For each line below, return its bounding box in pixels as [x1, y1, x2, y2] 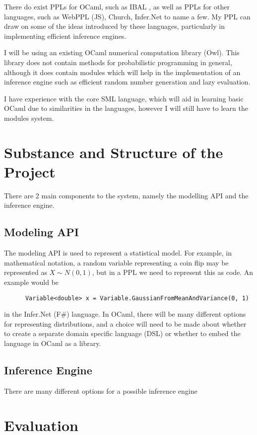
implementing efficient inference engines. [4, 30, 127, 41]
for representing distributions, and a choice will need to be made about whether [4, 318, 247, 329]
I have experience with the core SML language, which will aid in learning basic [4, 93, 244, 103]
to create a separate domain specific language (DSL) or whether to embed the [4, 328, 241, 339]
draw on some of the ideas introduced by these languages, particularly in [4, 21, 225, 31]
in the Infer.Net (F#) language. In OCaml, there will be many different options [4, 309, 246, 319]
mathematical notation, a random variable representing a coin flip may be [4, 257, 229, 267]
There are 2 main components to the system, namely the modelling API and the [4, 190, 249, 200]
